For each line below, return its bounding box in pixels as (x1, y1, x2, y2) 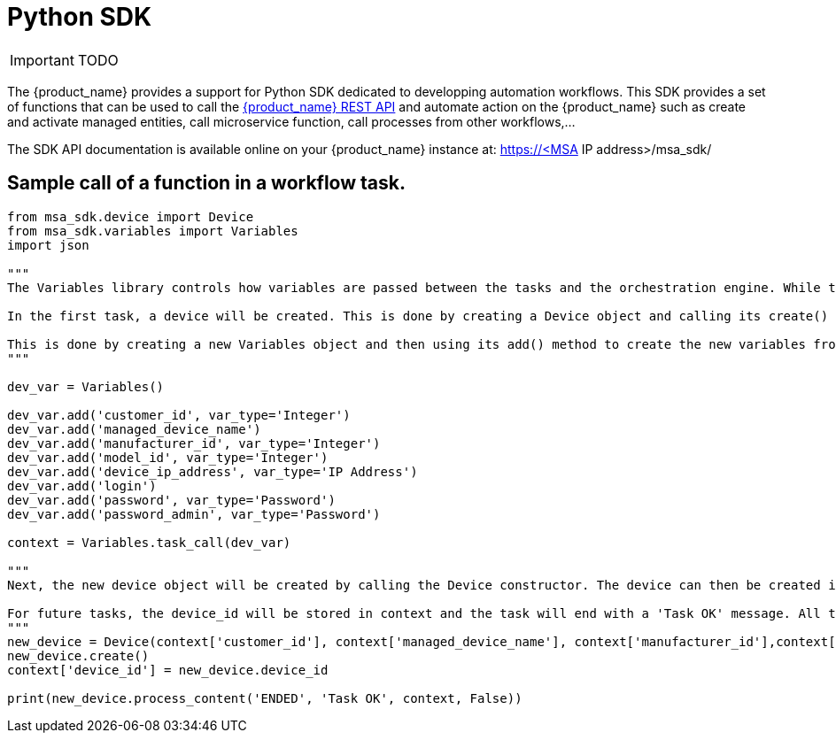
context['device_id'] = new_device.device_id (7, 662, 329, 677)
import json (7, 237, 89, 252)
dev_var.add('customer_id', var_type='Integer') (7, 407, 351, 422)
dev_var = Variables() (7, 379, 165, 394)
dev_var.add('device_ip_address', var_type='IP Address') (7, 464, 418, 479)
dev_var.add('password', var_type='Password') (7, 492, 336, 507)
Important (10, 50, 74, 69)
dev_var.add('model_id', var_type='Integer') (7, 450, 329, 465)
